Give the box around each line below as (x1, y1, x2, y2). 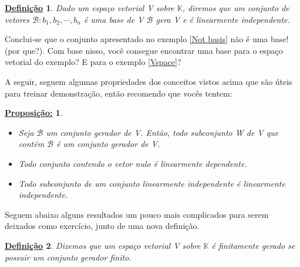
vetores (5, 13, 30, 25)
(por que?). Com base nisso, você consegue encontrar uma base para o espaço (5, 44, 283, 56)
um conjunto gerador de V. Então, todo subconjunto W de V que (46, 126, 279, 138)
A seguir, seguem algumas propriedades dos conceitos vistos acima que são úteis (5, 75, 292, 87)
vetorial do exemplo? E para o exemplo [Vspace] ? (5, 56, 181, 68)
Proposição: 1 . (5, 107, 63, 119)
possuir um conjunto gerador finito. (5, 251, 132, 263)
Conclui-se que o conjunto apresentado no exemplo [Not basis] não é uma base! (5, 33, 289, 45)
